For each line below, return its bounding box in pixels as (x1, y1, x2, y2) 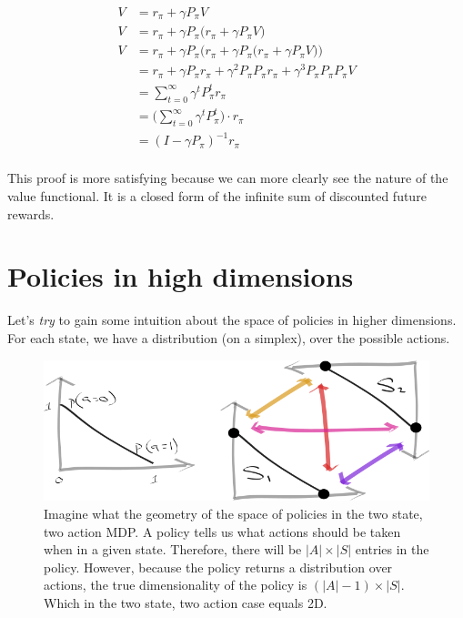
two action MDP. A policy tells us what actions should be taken (44, 522, 401, 541)
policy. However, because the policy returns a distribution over (44, 557, 393, 576)
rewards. (7, 204, 55, 223)
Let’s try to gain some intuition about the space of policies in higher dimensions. (7, 310, 457, 329)
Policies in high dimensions (7, 258, 354, 295)
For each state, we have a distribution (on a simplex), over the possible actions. (7, 328, 450, 347)
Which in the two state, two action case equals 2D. (44, 593, 327, 612)
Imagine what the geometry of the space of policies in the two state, (44, 503, 423, 522)
